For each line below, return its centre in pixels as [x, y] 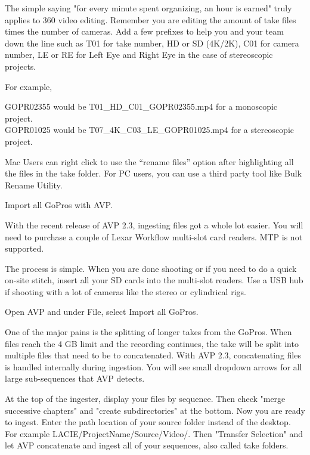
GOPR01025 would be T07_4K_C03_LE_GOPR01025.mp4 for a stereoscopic [149, 130]
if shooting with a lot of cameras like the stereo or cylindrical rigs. [125, 291]
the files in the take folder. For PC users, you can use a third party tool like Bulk [154, 173]
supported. [24, 248]
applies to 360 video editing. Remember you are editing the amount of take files [151, 19]
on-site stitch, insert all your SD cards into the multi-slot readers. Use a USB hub [154, 280]
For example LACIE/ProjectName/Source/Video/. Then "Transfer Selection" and [154, 433]
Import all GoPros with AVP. [59, 205]
